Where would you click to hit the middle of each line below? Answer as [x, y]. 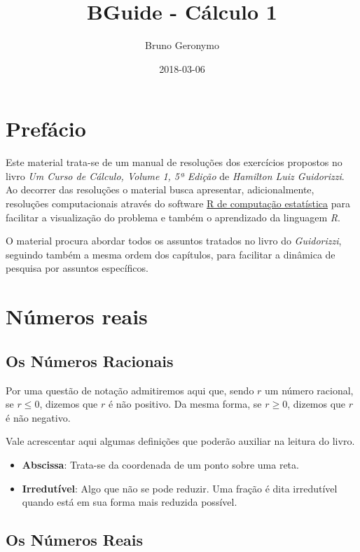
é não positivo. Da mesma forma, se [185, 404]
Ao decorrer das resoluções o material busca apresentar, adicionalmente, [160, 189]
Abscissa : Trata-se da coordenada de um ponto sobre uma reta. [160, 464]
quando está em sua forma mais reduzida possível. [130, 502]
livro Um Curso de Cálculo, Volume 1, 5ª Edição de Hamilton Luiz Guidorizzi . [175, 175]
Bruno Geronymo [182, 45]
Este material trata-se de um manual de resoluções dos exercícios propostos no [174, 162]
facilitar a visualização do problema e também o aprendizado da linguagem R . [173, 217]
